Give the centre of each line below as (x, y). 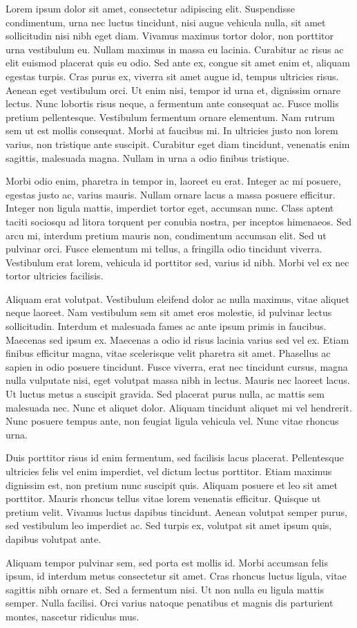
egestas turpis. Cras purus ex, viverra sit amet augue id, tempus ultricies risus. (172, 76)
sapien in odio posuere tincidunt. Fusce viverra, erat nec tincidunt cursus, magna (177, 366)
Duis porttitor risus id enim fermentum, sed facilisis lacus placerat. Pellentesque (175, 458)
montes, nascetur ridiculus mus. (73, 616)
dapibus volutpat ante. (54, 538)
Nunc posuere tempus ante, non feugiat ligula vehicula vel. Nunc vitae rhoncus (172, 421)
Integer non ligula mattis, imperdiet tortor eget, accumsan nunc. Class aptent (170, 208)
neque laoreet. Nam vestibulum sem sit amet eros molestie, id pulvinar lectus (169, 312)
